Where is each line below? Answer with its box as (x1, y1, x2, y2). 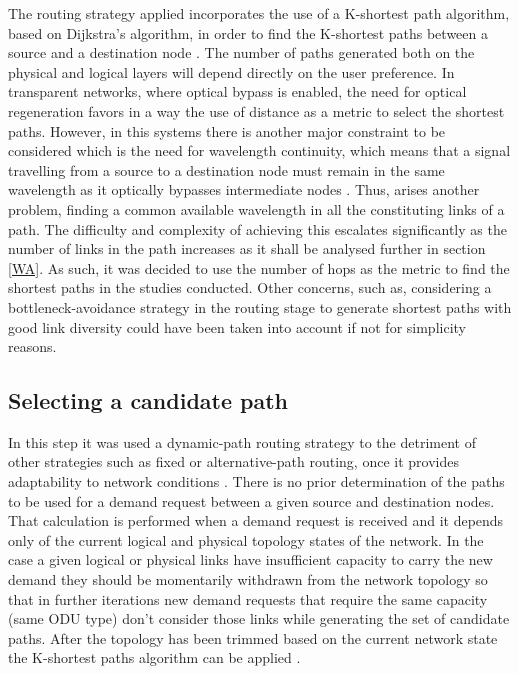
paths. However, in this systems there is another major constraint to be (8, 120, 446, 141)
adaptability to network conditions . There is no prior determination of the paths (8, 471, 505, 492)
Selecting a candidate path (8, 385, 289, 416)
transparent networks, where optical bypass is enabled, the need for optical (8, 81, 467, 102)
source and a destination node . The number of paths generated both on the (8, 42, 475, 63)
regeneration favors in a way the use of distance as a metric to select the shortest (8, 100, 505, 121)
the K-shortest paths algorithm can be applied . (8, 647, 301, 668)
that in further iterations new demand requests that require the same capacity (8, 588, 488, 609)
